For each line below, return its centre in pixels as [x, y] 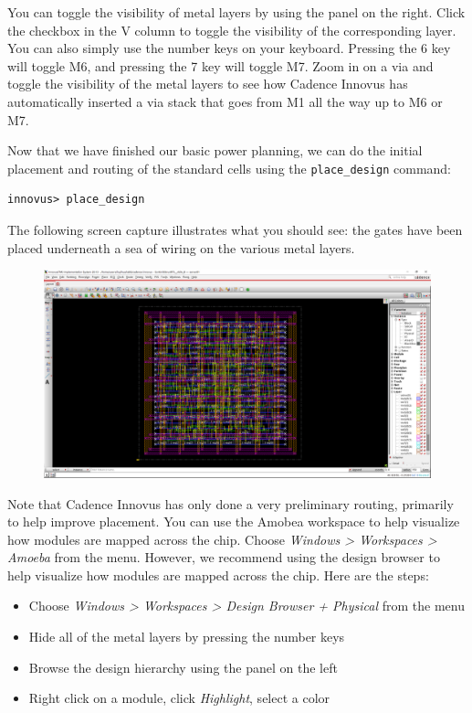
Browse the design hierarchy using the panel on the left [183, 667]
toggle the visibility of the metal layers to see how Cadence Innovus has [208, 84]
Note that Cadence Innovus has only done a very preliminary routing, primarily [231, 503]
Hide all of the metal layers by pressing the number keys [187, 637]
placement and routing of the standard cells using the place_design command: [230, 168]
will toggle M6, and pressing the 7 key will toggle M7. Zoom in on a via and [220, 65]
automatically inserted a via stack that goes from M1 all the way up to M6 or [225, 101]
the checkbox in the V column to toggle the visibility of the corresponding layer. [232, 30]
